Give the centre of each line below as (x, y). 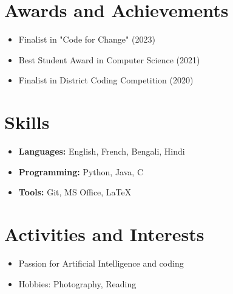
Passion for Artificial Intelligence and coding (101, 263)
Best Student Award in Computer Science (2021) (109, 59)
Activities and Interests (104, 234)
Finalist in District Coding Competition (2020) (106, 80)
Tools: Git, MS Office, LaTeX (75, 192)
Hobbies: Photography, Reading (77, 283)
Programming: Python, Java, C (81, 171)
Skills (27, 122)
